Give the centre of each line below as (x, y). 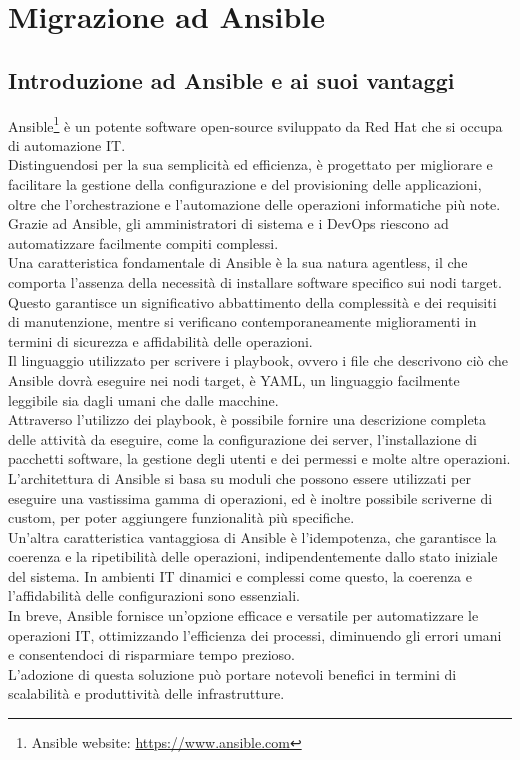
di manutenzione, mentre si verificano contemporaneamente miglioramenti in (242, 321)
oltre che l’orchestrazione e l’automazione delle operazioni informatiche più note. (254, 203)
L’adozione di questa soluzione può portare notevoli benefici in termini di (232, 673)
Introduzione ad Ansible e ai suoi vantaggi (231, 79)
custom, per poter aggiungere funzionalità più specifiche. (181, 517)
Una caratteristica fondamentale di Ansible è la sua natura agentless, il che (238, 262)
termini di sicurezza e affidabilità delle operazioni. (160, 340)
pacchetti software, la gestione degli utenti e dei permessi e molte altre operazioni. (259, 458)
